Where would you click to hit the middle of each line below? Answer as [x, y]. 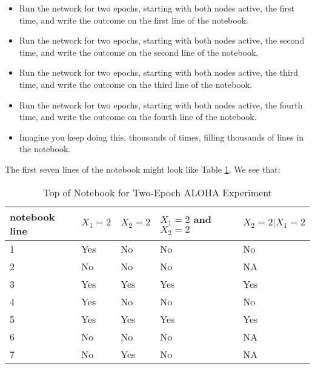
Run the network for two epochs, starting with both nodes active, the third [159, 72]
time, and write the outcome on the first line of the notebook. [134, 20]
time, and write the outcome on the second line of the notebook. [139, 52]
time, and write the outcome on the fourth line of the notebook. [138, 117]
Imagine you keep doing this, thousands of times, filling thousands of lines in [161, 137]
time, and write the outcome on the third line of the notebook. [136, 84]
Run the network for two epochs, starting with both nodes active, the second [162, 40]
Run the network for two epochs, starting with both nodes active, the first [157, 8]
